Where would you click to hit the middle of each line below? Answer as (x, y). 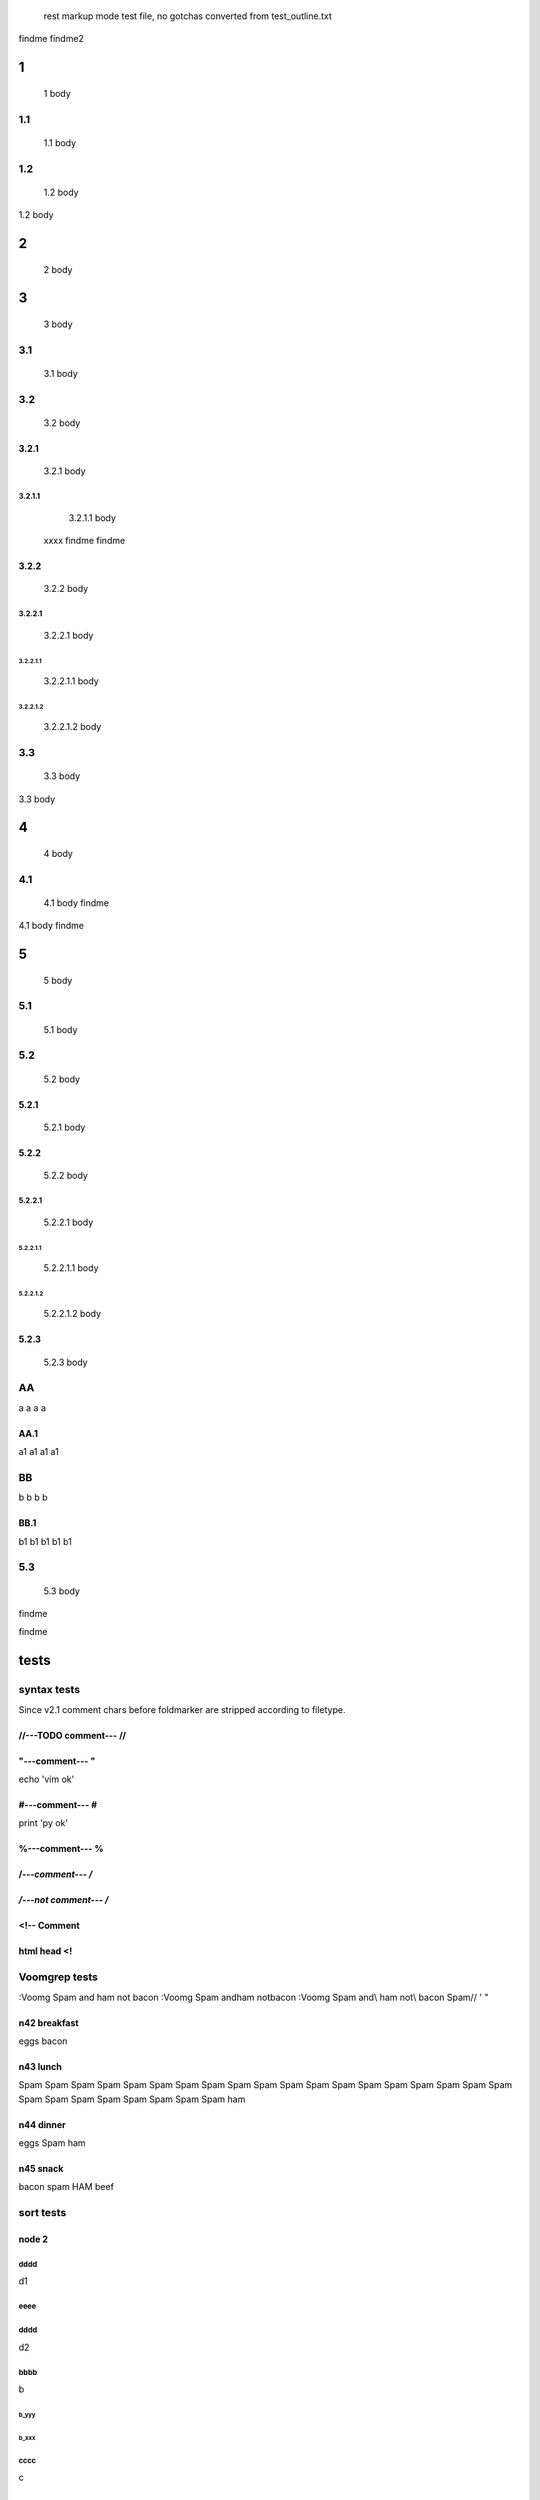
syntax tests (49, 1690)
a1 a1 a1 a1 (38, 1452)
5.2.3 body (66, 1362)
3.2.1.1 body (92, 517)
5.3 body (61, 1591)
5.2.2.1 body (68, 1222)
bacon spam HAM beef (66, 2187)
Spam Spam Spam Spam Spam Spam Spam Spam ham (132, 2099)
